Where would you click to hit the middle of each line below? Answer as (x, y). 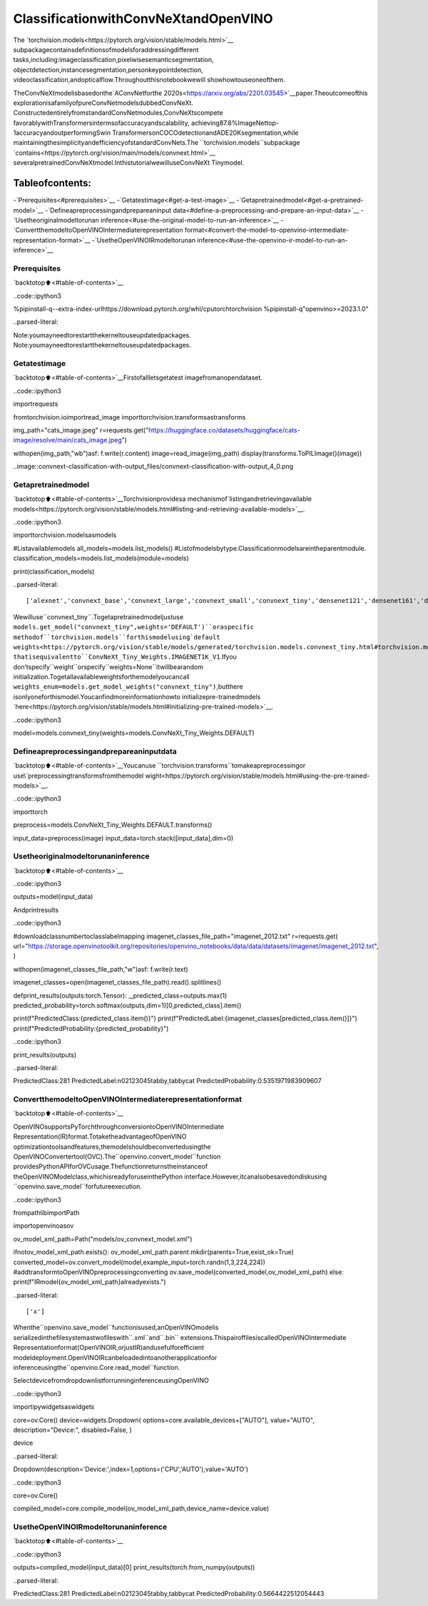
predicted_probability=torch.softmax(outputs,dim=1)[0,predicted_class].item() (127, 1005)
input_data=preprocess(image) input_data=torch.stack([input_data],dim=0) (123, 838)
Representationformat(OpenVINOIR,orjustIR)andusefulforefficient (109, 1348)
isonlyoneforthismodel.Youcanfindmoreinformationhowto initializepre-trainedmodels (137, 696)
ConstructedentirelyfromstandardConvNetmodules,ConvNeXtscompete (118, 113)
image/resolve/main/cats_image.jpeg (68, 440)
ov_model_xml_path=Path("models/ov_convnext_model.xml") (103, 1239)
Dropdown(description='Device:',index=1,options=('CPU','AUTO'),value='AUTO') (131, 1469)
